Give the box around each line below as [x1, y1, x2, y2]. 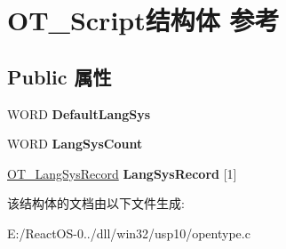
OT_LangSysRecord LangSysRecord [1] [7, 164, 237, 182]
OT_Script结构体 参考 [7, 2, 280, 38]
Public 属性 [7, 62, 112, 90]
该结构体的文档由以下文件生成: [7, 194, 185, 213]
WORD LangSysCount [7, 134, 143, 153]
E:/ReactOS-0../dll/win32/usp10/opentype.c [7, 223, 250, 242]
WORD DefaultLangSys [7, 104, 151, 123]
